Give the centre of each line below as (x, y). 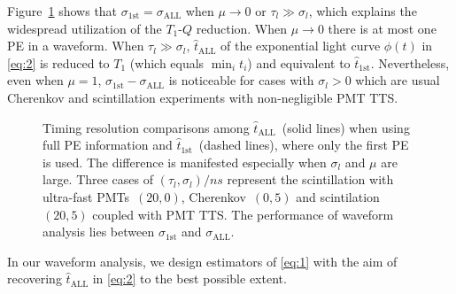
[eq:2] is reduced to (58, 62)
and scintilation (338, 196)
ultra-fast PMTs (86, 196)
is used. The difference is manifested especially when (185, 162)
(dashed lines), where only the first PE (304, 145)
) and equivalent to (299, 62)
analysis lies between (99, 232)
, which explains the (363, 11)
